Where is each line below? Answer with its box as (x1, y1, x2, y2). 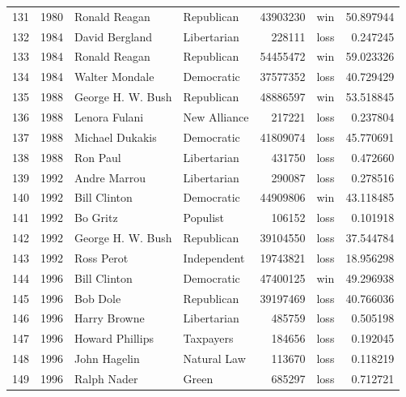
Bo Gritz (74, 209, 118, 226)
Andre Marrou (74, 169, 146, 186)
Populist (183, 209, 225, 226)
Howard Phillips (74, 330, 154, 347)
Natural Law (183, 350, 246, 367)
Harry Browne (74, 309, 145, 327)
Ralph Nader (74, 369, 138, 386)
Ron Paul (74, 148, 121, 165)
